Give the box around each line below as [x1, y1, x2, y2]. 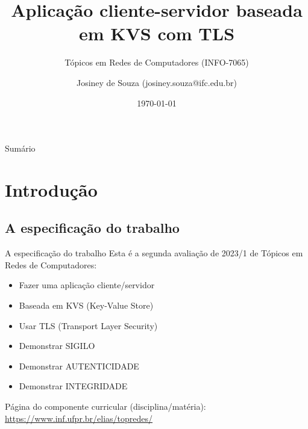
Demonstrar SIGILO [19, 339, 95, 352]
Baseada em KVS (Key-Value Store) [19, 299, 154, 312]
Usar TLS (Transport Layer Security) [19, 319, 158, 332]
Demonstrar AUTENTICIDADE [19, 359, 139, 372]
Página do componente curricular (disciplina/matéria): [5, 400, 206, 413]
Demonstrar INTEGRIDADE [19, 380, 128, 392]
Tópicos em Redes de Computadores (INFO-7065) [64, 56, 249, 69]
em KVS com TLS [78, 21, 235, 46]
